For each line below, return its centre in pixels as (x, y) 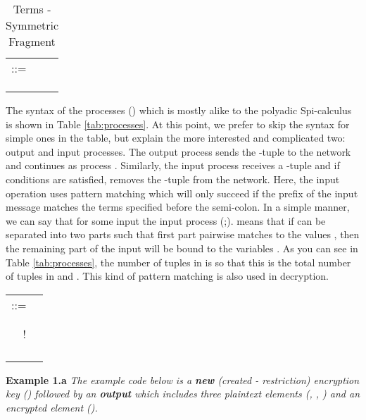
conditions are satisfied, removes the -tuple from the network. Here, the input (173, 179)
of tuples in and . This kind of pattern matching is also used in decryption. (168, 276)
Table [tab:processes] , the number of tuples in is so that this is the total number (178, 262)
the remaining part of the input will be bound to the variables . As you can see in (182, 248)
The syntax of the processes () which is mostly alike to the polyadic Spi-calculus (179, 110)
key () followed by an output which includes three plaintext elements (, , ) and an (183, 394)
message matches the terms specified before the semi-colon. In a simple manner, (178, 207)
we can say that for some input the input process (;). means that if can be (166, 220)
